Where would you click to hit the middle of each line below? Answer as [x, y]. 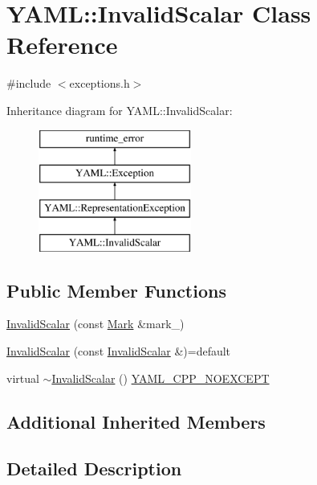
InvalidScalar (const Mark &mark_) [96, 324]
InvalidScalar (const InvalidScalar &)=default [119, 351]
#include [29, 83]
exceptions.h [100, 83]
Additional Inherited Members [136, 421]
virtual [23, 378]
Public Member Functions [116, 290]
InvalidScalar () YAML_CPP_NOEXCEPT [161, 378]
